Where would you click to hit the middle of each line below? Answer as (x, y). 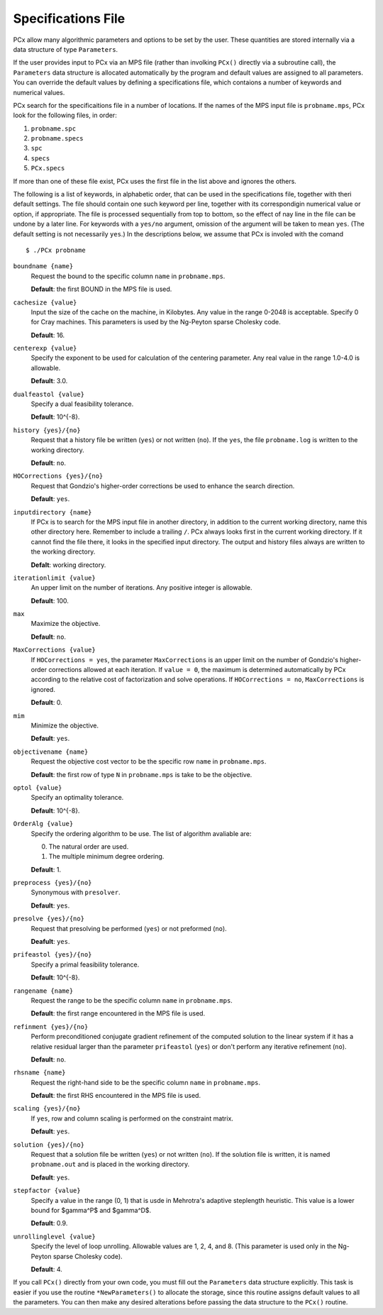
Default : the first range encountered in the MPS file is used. (118, 1013)
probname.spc (54, 128)
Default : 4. (47, 1269)
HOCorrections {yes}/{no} (58, 476)
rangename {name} (43, 991)
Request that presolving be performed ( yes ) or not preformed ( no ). (129, 928)
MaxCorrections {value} (54, 650)
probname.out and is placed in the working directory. (110, 1165)
